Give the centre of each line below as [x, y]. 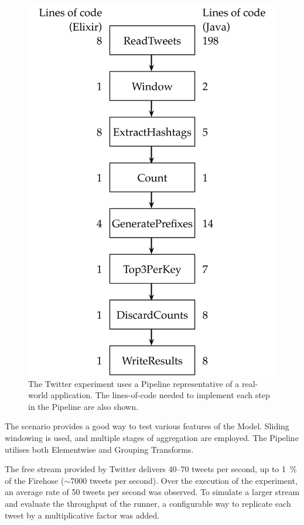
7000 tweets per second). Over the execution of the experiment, [184, 480]
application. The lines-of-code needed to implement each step [160, 395]
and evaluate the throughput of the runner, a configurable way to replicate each [148, 503]
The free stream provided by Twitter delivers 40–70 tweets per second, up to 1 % [151, 469]
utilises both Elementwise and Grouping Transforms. [99, 449]
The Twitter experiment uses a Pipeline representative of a [134, 383]
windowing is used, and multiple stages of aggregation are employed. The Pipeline [152, 438]
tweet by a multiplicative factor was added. [82, 515]
